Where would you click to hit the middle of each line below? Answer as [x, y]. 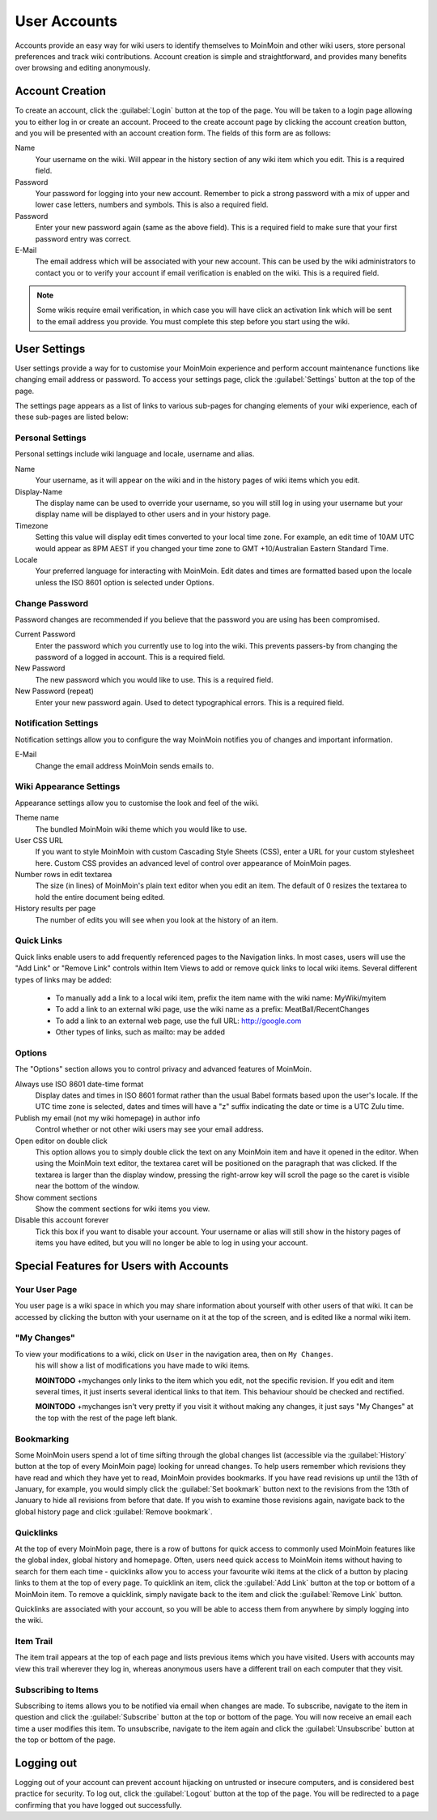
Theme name [37, 818]
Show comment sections [56, 1197]
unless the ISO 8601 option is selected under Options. [125, 582]
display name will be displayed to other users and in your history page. [153, 514]
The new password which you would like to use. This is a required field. [155, 679]
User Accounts [66, 21]
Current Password [45, 634]
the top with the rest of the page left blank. [106, 1418]
